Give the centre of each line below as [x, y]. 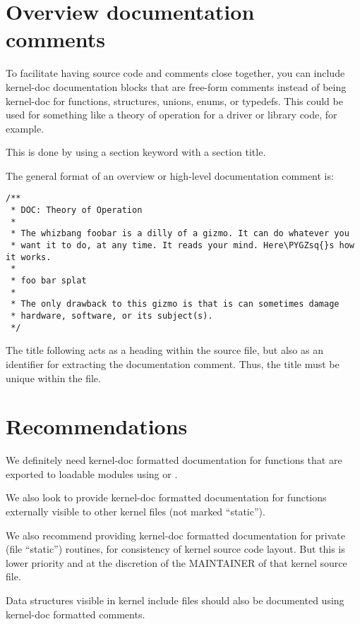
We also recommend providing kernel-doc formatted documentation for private [175, 535]
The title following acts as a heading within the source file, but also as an [164, 350]
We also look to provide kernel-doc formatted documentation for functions [166, 497]
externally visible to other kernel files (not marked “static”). [136, 512]
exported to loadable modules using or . [92, 473]
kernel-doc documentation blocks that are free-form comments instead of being [176, 86]
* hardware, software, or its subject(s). [112, 316]
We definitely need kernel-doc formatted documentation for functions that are [174, 460]
